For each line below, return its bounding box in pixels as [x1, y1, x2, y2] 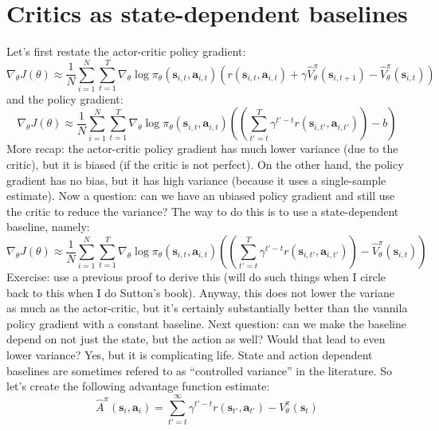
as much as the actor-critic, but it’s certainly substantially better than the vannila [6, 300, 408, 316]
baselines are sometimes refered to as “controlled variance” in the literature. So [6, 362, 392, 378]
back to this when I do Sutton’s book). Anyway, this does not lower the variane [6, 284, 394, 300]
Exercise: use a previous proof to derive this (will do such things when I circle [6, 268, 386, 284]
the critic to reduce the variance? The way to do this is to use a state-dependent [6, 202, 399, 219]
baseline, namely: [6, 218, 90, 235]
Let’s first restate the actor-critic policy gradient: [6, 43, 246, 60]
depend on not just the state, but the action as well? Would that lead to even [6, 331, 386, 347]
